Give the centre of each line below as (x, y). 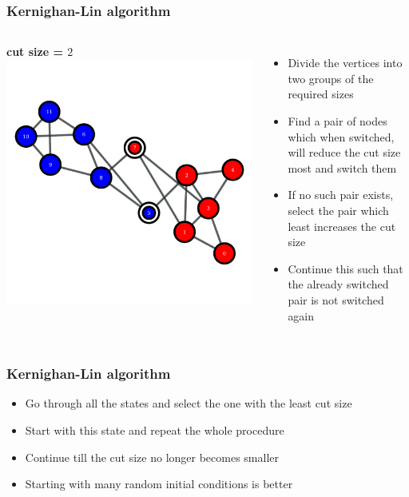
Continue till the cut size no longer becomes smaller (152, 457)
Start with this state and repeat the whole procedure (155, 429)
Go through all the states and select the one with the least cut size (189, 403)
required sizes (321, 94)
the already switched (338, 284)
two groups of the (331, 78)
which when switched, (341, 136)
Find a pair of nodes (338, 121)
